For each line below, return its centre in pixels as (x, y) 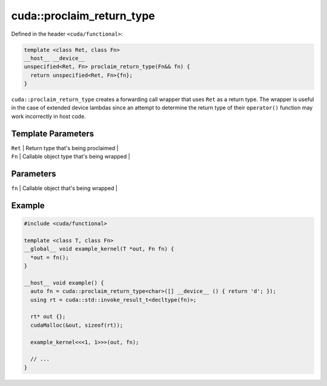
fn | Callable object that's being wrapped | (64, 188)
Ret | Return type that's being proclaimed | (65, 148)
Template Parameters (53, 133)
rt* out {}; (48, 317)
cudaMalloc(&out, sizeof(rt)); (77, 325)
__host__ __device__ (54, 58)
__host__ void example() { (64, 283)
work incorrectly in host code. (48, 116)
